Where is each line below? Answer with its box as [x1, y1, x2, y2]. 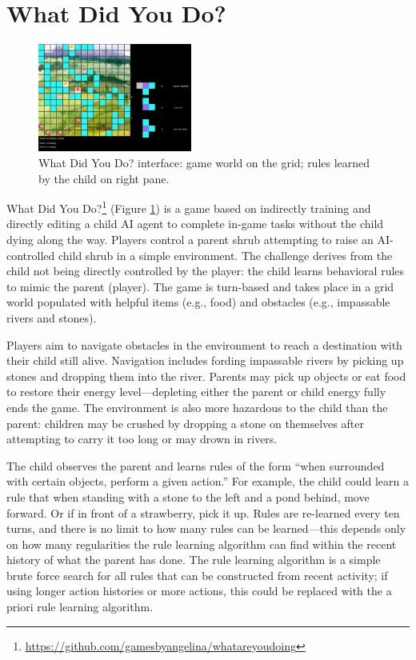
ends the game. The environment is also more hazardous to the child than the [6, 398, 388, 415]
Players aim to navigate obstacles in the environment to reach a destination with [6, 336, 402, 353]
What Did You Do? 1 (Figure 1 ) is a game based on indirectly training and [6, 198, 371, 216]
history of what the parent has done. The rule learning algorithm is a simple [6, 551, 381, 568]
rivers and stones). [6, 309, 97, 326]
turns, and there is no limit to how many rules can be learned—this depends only [6, 520, 406, 537]
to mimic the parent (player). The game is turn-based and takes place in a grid [6, 278, 394, 294]
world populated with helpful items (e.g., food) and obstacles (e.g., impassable [6, 294, 390, 310]
